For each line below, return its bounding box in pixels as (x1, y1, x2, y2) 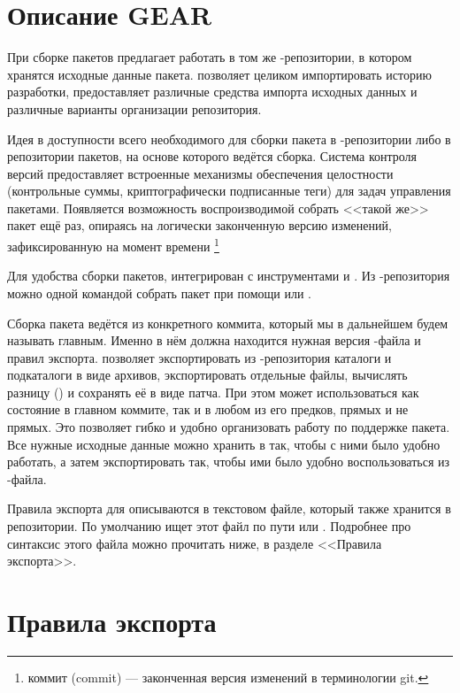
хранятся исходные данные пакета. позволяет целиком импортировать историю (7, 65, 432, 83)
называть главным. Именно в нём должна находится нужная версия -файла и (7, 331, 421, 350)
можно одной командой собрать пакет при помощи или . (7, 283, 311, 302)
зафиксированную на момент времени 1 (7, 235, 219, 255)
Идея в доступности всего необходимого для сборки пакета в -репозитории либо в (7, 129, 451, 148)
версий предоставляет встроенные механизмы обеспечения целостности (7, 164, 394, 182)
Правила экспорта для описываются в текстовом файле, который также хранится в (7, 499, 451, 518)
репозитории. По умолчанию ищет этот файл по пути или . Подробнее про (7, 517, 411, 535)
